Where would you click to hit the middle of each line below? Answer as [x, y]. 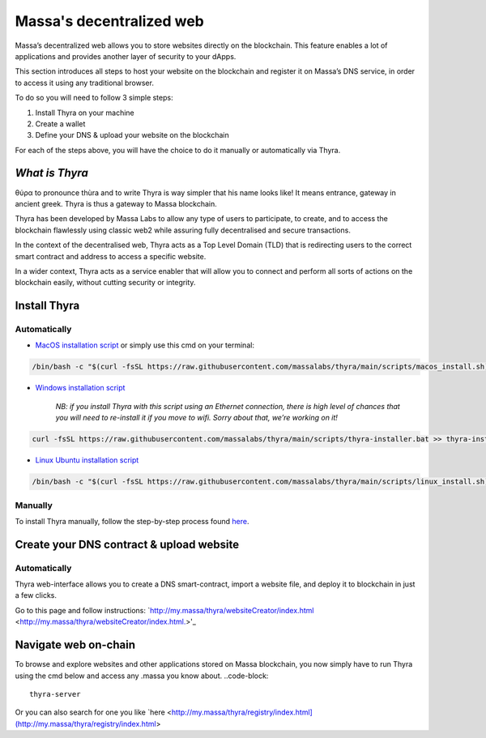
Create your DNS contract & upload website [127, 544]
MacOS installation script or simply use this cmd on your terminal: [145, 345]
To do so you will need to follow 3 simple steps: [94, 98]
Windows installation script [80, 388]
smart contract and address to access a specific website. [111, 256]
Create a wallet [60, 124]
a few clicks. [36, 595]
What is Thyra [51, 173]
